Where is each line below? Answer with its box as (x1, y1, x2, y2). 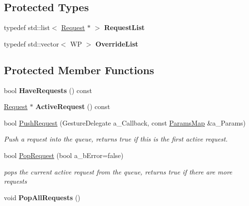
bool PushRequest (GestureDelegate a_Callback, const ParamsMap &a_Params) (4, 117, 246, 127)
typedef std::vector (4, 38, 59, 48)
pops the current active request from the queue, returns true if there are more (4, 166, 233, 176)
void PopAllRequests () (4, 192, 80, 202)
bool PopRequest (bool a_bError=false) (4, 150, 124, 160)
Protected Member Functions (4, 62, 155, 77)
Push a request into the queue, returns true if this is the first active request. (4, 134, 228, 144)
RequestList (104, 22, 145, 32)
